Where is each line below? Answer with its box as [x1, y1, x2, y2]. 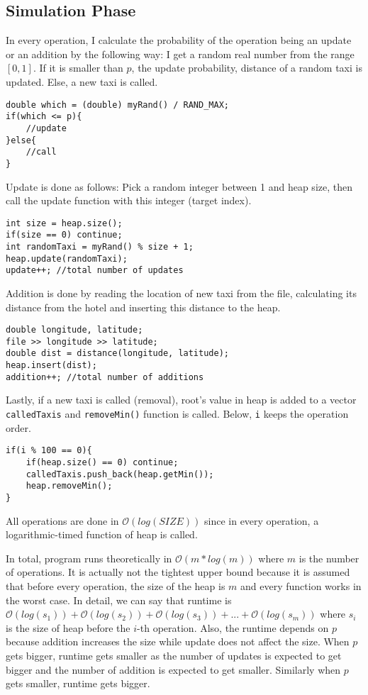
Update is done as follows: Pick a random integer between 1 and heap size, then [6, 179, 352, 194]
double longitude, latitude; [6, 325, 143, 335]
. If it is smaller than [33, 60, 123, 75]
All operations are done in [6, 513, 119, 528]
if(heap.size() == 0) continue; [26, 457, 179, 467]
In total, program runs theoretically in [6, 550, 172, 565]
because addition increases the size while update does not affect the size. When [6, 634, 350, 649]
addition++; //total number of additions [6, 372, 204, 382]
